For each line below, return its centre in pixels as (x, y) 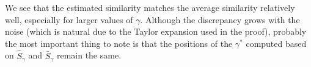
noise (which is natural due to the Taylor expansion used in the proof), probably (156, 31)
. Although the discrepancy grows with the (220, 19)
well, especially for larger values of (69, 19)
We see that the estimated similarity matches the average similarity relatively (150, 7)
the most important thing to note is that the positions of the (119, 43)
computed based (276, 43)
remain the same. (89, 55)
